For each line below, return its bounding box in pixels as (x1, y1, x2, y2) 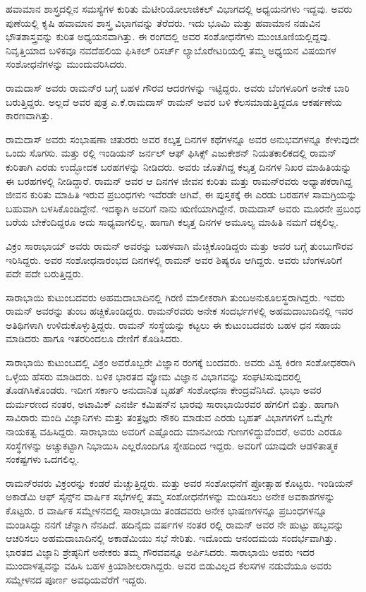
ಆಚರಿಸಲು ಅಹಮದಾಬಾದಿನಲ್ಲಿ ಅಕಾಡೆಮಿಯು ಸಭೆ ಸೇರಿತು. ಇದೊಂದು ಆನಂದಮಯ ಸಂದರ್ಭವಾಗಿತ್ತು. (6, 531, 337, 545)
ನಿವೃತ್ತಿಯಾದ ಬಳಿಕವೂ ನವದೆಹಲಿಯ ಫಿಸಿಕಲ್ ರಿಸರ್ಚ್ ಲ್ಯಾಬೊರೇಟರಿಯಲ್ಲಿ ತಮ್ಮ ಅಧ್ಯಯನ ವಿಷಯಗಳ (6, 42, 336, 57)
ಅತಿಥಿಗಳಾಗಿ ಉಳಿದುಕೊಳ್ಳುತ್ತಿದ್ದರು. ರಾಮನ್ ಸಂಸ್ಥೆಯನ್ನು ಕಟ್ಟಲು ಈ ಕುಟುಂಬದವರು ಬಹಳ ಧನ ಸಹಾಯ (6, 317, 341, 332)
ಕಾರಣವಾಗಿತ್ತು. (6, 108, 54, 123)
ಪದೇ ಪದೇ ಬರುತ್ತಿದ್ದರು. (6, 266, 84, 281)
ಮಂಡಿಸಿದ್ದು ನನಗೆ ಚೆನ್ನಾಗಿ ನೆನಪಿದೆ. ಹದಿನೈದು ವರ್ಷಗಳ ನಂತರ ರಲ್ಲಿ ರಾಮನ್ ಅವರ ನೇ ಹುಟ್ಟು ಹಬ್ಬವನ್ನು (6, 517, 344, 531)
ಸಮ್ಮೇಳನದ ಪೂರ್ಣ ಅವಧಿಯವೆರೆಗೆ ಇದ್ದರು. (6, 572, 147, 586)
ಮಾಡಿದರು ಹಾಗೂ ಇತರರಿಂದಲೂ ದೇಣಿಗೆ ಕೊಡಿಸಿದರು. (6, 331, 183, 346)
